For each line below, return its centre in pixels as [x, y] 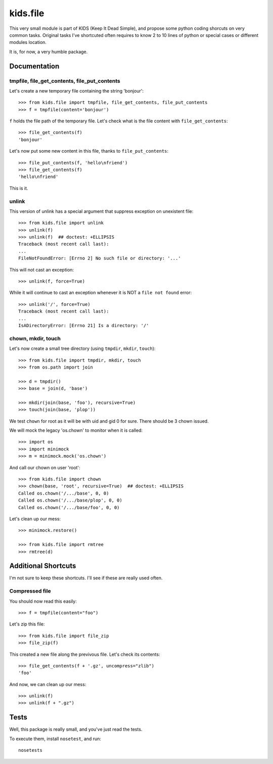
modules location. [28, 42]
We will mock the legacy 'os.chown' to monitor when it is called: [76, 430]
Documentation [34, 66]
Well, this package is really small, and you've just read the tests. [76, 729]
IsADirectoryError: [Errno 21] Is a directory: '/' [84, 325]
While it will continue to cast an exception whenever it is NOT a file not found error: [101, 293]
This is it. [19, 188]
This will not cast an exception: [42, 269]
